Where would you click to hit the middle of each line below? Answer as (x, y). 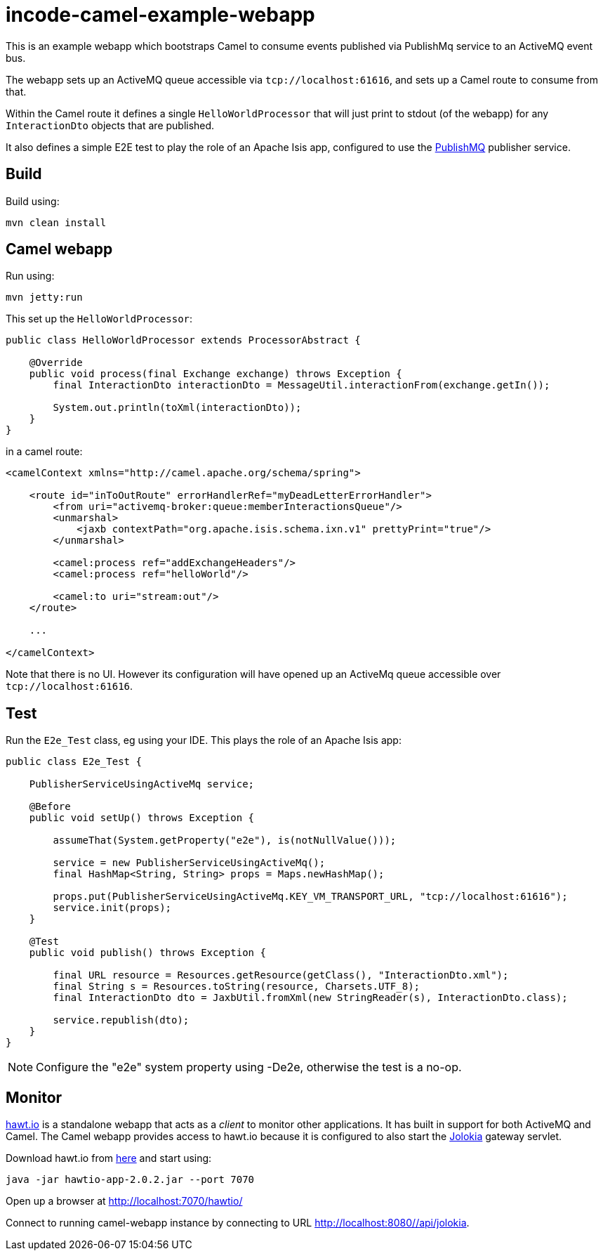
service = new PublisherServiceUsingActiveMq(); (189, 863)
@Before (50, 807)
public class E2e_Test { (74, 762)
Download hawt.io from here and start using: (109, 1158)
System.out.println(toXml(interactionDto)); (177, 408)
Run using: (30, 276)
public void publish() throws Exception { (147, 953)
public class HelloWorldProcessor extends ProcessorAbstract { (183, 340)
